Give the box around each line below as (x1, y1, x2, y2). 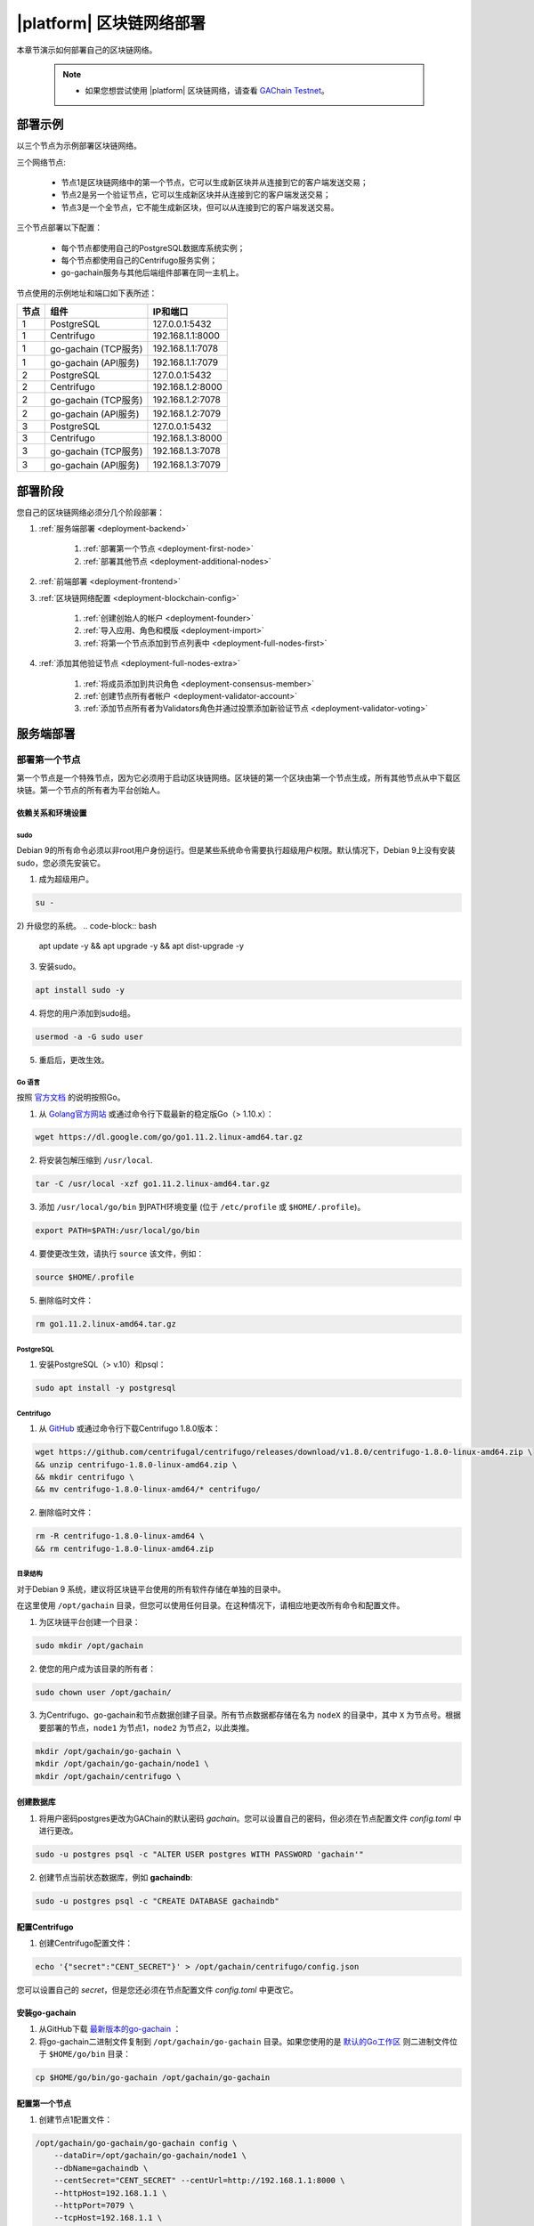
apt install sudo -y (35, 985, 125, 995)
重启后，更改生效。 (38, 1054, 109, 1065)
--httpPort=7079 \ (53, 2200, 134, 2210)
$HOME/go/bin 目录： (48, 2049, 132, 2059)
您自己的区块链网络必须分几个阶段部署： (16, 507, 165, 517)
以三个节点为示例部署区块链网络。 (16, 141, 142, 151)
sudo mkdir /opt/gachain (35, 1640, 144, 1651)
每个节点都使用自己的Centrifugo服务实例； (61, 255, 218, 265)
